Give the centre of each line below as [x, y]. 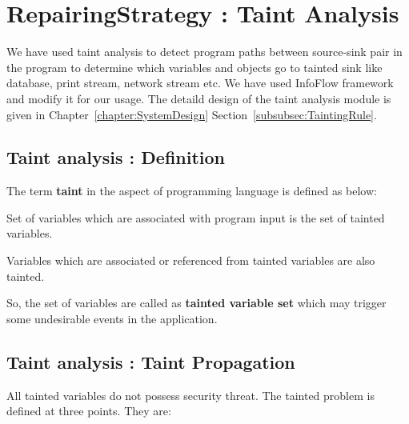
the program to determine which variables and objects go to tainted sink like [194, 67]
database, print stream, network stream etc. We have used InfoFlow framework [200, 83]
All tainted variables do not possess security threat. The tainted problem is [190, 395]
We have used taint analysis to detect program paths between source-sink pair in [204, 52]
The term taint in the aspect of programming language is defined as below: [192, 191]
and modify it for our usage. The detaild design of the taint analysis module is [199, 98]
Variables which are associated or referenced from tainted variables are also [191, 260]
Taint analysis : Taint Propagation [151, 361]
